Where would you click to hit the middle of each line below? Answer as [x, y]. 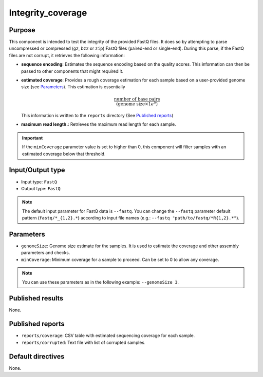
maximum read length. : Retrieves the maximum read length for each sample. [99, 124]
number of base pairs [137, 99]
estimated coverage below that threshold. [64, 154]
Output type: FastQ [41, 188]
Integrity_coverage [48, 13]
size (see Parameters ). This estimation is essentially [73, 87]
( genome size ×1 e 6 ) [137, 103]
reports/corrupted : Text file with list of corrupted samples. [83, 342]
